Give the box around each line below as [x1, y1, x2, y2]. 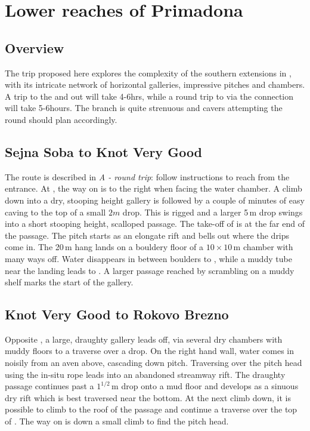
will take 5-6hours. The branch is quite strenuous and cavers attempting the [5, 101, 283, 114]
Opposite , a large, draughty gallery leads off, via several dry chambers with [5, 333, 283, 345]
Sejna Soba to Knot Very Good [5, 142, 203, 161]
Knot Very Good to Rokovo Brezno [5, 305, 229, 324]
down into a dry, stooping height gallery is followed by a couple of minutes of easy [5, 193, 305, 206]
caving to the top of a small [5, 205, 106, 218]
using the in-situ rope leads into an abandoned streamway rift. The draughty [5, 368, 286, 380]
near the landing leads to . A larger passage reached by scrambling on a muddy [5, 264, 294, 276]
